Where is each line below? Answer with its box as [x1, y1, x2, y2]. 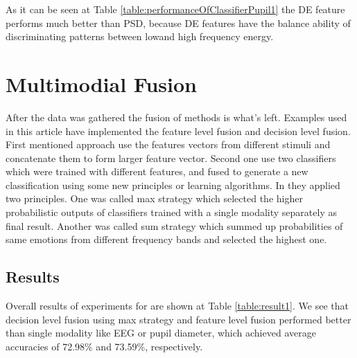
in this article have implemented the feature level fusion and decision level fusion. [6, 123, 351, 138]
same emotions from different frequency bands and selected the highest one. [6, 232, 327, 247]
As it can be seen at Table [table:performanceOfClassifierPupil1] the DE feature [6, 2, 345, 16]
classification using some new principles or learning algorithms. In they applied [6, 177, 340, 192]
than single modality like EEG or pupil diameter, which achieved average [6, 325, 316, 340]
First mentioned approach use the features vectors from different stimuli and [6, 137, 331, 152]
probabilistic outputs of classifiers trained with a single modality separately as [6, 205, 337, 220]
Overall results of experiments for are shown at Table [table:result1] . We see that [6, 298, 349, 313]
